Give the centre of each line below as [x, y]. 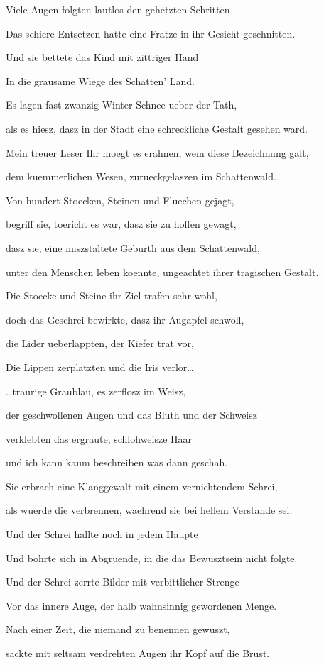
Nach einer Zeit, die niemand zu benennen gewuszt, [118, 629]
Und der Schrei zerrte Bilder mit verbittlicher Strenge [123, 582]
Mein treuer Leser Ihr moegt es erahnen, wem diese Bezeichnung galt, [157, 152]
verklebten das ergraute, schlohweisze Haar [99, 438]
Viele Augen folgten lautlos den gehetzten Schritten [118, 9]
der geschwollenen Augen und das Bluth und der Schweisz [131, 415]
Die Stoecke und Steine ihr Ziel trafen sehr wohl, [112, 296]
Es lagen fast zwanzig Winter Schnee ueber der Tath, [121, 105]
